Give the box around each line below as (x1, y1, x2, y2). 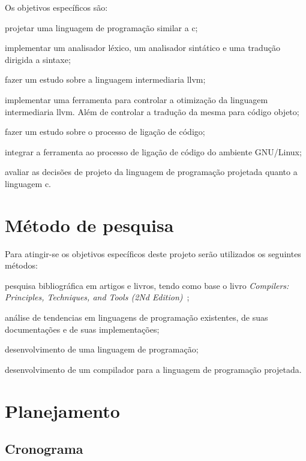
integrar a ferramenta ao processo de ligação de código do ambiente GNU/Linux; (5, 145, 302, 158)
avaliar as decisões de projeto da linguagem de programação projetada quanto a (5, 165, 298, 178)
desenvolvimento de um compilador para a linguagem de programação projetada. (5, 363, 302, 375)
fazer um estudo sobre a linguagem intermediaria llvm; (5, 73, 206, 86)
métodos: (5, 259, 38, 272)
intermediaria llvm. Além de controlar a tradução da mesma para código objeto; (5, 105, 299, 117)
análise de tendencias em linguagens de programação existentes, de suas (5, 311, 268, 324)
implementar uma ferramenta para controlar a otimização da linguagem (5, 93, 268, 106)
